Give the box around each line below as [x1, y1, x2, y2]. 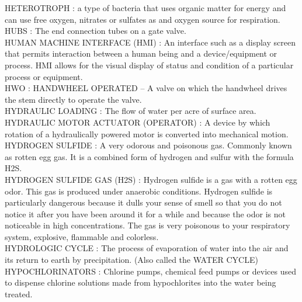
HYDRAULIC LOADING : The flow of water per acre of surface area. [5, 105, 256, 117]
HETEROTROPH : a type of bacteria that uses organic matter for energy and [5, 2, 286, 13]
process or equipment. [5, 70, 83, 82]
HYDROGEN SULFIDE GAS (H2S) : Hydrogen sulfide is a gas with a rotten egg [5, 173, 297, 185]
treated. [5, 287, 33, 300]
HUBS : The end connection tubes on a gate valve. [5, 25, 186, 37]
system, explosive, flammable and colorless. [5, 230, 159, 242]
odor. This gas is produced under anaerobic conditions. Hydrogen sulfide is [5, 185, 273, 197]
